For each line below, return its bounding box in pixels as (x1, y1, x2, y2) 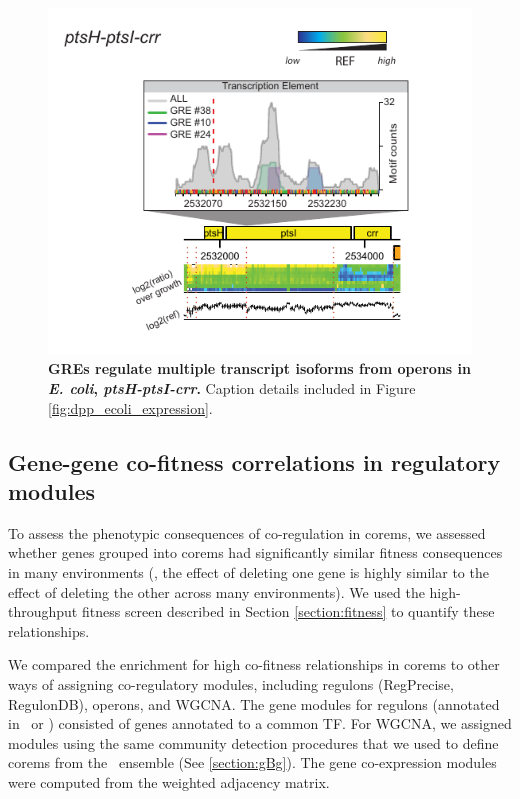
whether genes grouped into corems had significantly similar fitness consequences (8, 542, 503, 563)
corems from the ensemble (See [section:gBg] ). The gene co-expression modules (8, 752, 497, 773)
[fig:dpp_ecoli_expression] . (48, 397, 213, 418)
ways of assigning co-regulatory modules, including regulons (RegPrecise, (8, 673, 454, 694)
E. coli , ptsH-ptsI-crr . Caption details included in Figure (48, 378, 416, 399)
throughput (8, 601, 78, 622)
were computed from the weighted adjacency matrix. (8, 771, 330, 792)
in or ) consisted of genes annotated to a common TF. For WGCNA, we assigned (8, 713, 512, 734)
